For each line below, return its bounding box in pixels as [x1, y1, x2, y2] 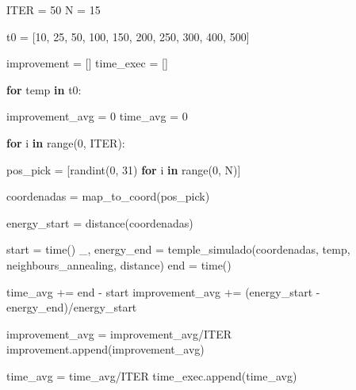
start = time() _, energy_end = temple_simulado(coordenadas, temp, [6, 241, 350, 258]
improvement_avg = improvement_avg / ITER [6, 325, 232, 342]
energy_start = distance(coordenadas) [6, 214, 193, 231]
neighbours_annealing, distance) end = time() [6, 256, 232, 273]
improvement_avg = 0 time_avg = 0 [6, 108, 188, 124]
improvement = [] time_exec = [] [6, 55, 168, 71]
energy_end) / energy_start [6, 299, 137, 315]
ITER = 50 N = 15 [6, 2, 101, 17]
